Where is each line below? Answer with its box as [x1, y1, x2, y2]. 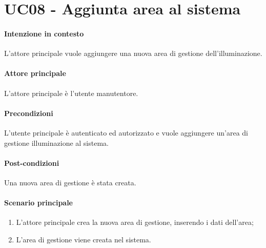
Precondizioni [4, 107, 53, 118]
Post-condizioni [4, 157, 59, 168]
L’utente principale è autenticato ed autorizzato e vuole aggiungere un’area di [4, 127, 248, 138]
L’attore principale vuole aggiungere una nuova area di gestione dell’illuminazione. [4, 48, 262, 59]
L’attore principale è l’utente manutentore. [4, 87, 138, 98]
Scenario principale [4, 197, 73, 208]
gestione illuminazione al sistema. [4, 137, 109, 148]
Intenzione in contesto [4, 28, 84, 39]
